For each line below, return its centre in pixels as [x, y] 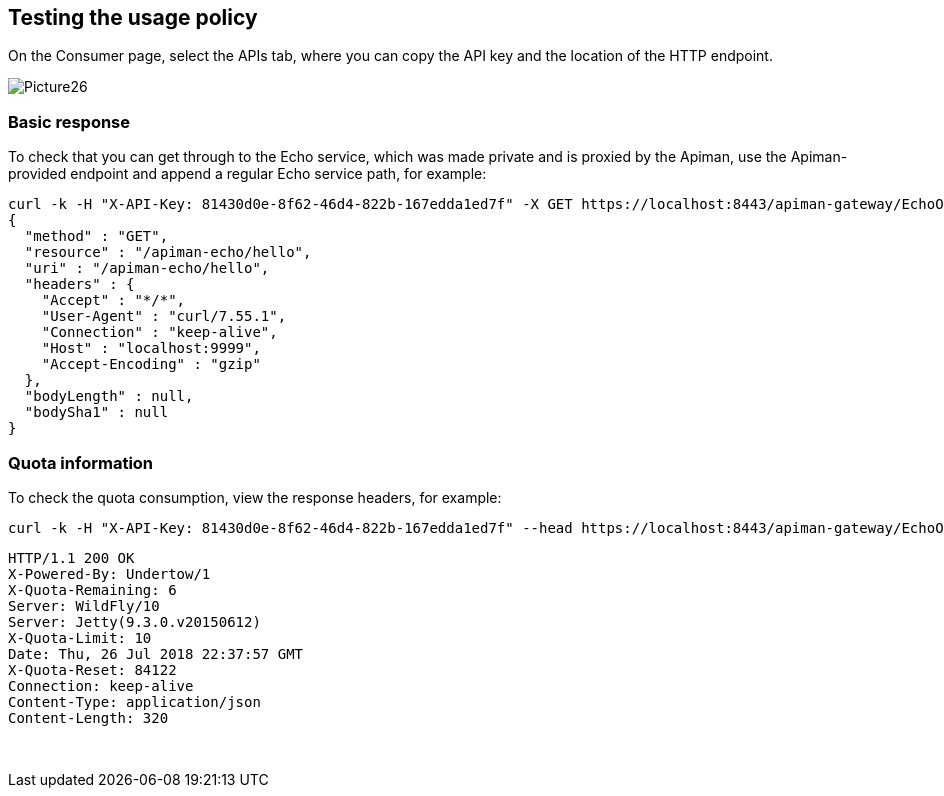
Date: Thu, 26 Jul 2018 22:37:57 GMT [156, 653]
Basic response [69, 121]
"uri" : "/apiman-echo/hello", [147, 268]
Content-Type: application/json [134, 701]
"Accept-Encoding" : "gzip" [151, 364]
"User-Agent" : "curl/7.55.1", [164, 316]
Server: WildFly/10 [84, 605]
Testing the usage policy [133, 17]
